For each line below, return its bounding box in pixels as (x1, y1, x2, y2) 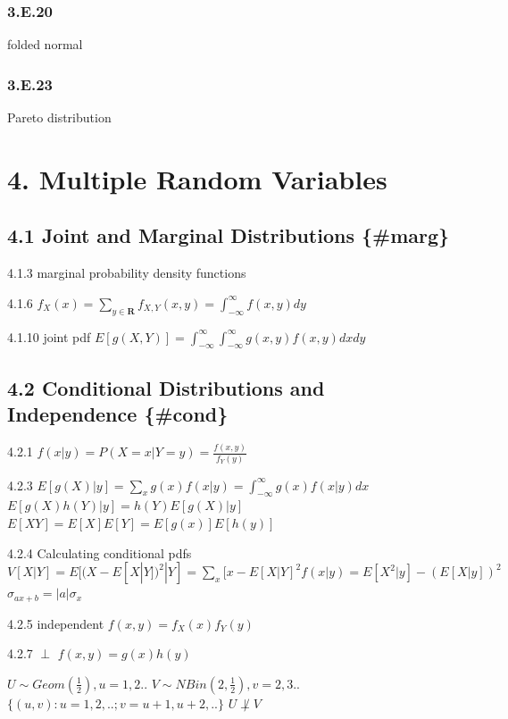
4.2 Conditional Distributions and (7, 373, 325, 401)
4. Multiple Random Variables (7, 160, 387, 196)
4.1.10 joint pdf (7, 327, 91, 346)
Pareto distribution (7, 108, 112, 127)
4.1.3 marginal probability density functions (7, 263, 246, 282)
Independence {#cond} (7, 400, 229, 428)
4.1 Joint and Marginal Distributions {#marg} (7, 222, 450, 249)
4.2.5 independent (7, 614, 104, 632)
